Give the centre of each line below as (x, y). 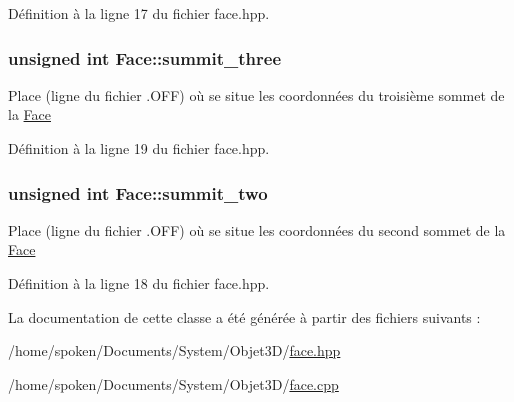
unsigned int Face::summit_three (145, 57)
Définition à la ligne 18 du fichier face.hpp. (139, 283)
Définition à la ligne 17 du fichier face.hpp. (139, 13)
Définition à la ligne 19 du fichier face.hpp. (139, 148)
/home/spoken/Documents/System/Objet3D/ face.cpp (173, 383)
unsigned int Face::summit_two (138, 192)
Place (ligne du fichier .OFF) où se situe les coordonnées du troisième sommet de (256, 94)
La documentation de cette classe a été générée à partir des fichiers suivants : (244, 316)
